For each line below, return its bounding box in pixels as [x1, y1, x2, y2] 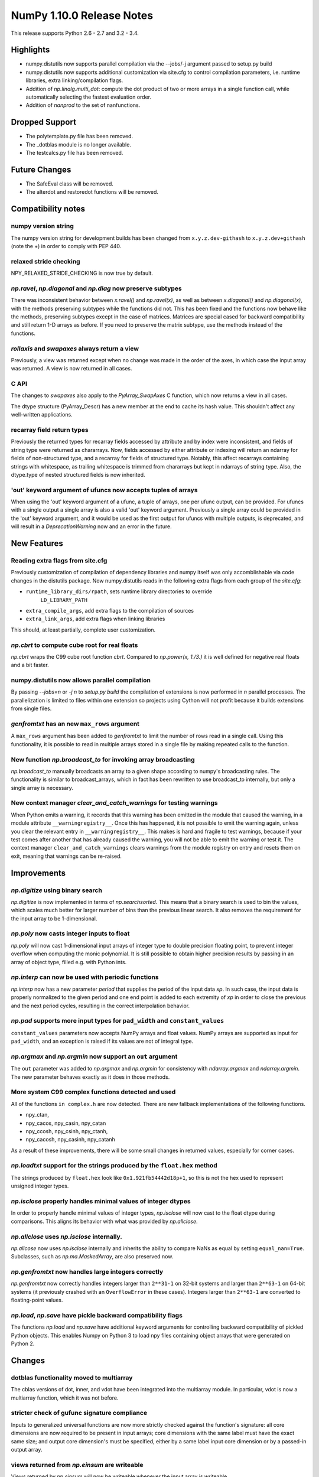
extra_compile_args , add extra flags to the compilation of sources [25, 607, 194, 614]
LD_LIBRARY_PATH [40, 597, 88, 603]
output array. [11, 1446, 43, 1453]
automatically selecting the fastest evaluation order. [25, 93, 152, 100]
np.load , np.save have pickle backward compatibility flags [11, 1311, 183, 1319]
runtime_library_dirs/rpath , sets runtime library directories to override [25, 588, 213, 595]
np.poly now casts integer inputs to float [11, 929, 130, 938]
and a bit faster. [11, 662, 50, 669]
